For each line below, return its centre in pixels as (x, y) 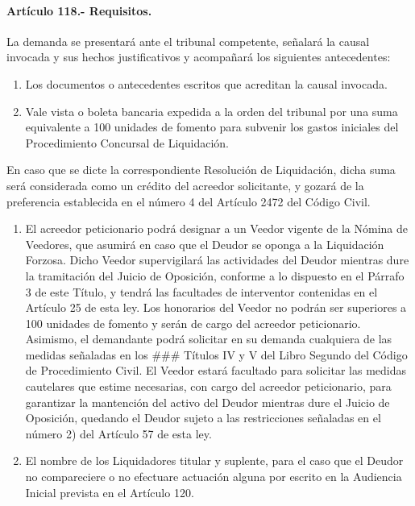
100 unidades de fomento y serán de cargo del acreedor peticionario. (193, 323)
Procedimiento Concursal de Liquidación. (127, 142)
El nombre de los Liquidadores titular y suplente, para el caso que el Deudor (214, 460)
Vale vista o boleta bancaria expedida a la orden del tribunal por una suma (212, 111)
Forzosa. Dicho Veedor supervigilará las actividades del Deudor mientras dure (217, 260)
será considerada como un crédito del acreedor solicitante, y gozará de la (185, 185)
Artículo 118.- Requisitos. (79, 10)
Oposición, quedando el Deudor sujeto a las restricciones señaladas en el (203, 418)
